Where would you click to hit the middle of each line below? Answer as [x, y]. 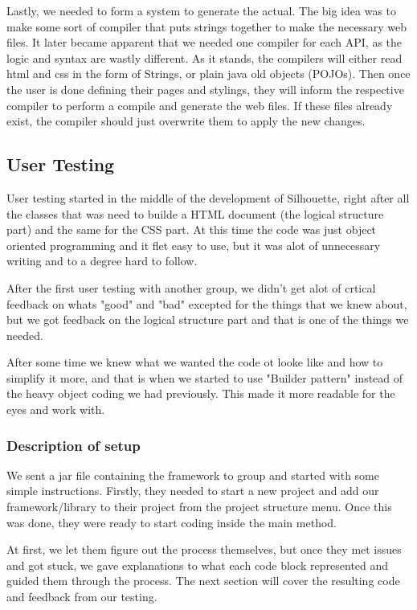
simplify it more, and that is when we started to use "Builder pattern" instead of [205, 377]
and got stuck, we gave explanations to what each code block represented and [198, 565]
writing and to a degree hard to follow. [102, 261]
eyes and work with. [56, 409]
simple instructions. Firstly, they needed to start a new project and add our [193, 491]
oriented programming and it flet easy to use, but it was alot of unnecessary [194, 245]
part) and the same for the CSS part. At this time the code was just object [192, 229]
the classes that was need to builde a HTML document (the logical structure [195, 213]
